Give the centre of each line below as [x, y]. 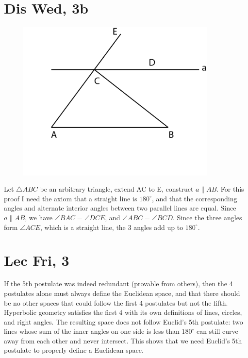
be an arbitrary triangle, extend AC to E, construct [117, 189]
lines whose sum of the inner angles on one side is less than [92, 331]
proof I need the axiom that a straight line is [71, 198]
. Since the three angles [207, 217]
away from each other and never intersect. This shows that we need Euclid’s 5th [123, 340]
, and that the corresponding [194, 198]
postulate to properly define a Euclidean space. [74, 350]
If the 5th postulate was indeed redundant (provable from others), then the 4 [118, 284]
